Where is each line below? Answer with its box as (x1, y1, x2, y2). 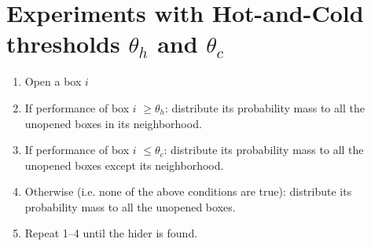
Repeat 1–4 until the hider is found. (24, 225, 198, 241)
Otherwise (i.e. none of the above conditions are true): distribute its (24, 183, 352, 200)
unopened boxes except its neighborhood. (24, 156, 224, 173)
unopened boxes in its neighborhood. (24, 115, 202, 131)
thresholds (6, 28, 120, 60)
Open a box (24, 73, 82, 90)
